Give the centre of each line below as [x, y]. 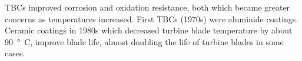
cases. [15, 53]
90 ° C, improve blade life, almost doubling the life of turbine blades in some [144, 41]
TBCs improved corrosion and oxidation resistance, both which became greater [147, 7]
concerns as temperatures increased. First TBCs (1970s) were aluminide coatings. [152, 18]
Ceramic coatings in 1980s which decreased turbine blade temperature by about [149, 30]
